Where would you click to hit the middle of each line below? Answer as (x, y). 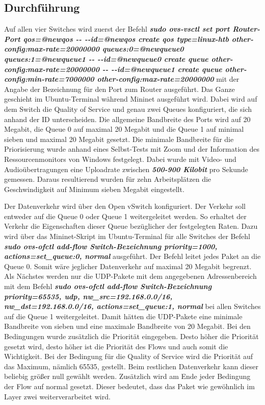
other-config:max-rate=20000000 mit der (168, 79)
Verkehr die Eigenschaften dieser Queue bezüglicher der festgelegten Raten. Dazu (131, 226)
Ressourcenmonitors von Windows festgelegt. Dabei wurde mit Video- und (120, 159)
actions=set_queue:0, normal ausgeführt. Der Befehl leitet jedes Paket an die (132, 256)
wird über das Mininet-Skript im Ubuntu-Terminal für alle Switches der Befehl (127, 236)
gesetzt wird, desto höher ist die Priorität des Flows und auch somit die (116, 346)
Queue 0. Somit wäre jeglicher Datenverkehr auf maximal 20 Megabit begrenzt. (128, 266)
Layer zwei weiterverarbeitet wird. (57, 396)
